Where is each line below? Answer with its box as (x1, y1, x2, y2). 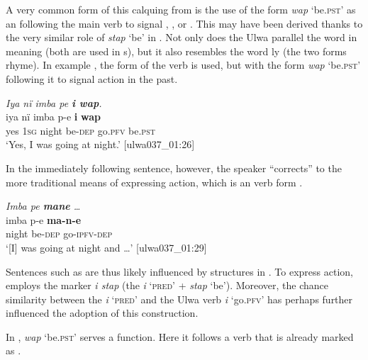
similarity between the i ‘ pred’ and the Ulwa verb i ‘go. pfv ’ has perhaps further (6, 291, 353, 306)
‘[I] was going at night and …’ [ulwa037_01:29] (6, 240, 207, 254)
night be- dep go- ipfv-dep (6, 226, 113, 241)
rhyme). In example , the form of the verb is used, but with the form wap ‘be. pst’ (6, 57, 361, 72)
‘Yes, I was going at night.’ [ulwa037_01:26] (6, 137, 195, 152)
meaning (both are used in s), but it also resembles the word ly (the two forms (6, 43, 347, 58)
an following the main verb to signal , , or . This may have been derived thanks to (6, 16, 363, 30)
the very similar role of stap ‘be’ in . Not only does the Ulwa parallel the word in (6, 30, 357, 45)
